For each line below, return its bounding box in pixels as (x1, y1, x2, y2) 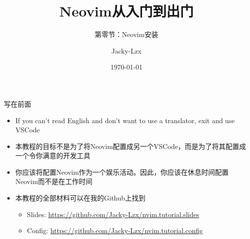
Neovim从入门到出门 (59, 1, 194, 21)
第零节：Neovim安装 (94, 29, 159, 39)
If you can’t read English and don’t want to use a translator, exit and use (15, 115, 235, 125)
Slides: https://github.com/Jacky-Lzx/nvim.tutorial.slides (27, 209, 199, 219)
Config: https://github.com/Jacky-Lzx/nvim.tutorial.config (27, 225, 203, 236)
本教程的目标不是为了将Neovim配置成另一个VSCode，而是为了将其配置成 (15, 141, 246, 151)
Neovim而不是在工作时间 (15, 176, 93, 186)
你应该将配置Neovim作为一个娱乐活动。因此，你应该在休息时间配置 (15, 166, 229, 177)
